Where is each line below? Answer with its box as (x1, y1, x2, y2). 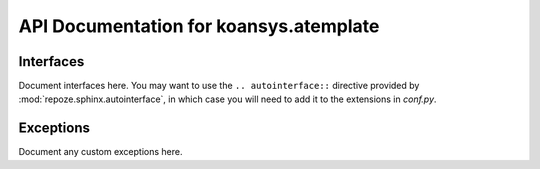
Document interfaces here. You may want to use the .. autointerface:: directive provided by (18, 80, 420, 92)
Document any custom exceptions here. (18, 146, 183, 158)
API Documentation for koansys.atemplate (18, 15, 380, 37)
